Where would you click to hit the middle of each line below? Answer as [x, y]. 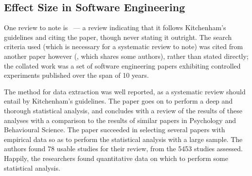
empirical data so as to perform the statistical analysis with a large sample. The [123, 139]
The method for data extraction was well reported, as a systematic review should [125, 91]
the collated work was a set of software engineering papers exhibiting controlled [122, 65]
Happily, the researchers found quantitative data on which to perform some [116, 158]
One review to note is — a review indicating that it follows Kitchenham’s [115, 27]
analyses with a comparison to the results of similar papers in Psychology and [120, 120]
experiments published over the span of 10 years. [76, 75]
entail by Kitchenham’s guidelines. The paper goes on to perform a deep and [118, 101]
